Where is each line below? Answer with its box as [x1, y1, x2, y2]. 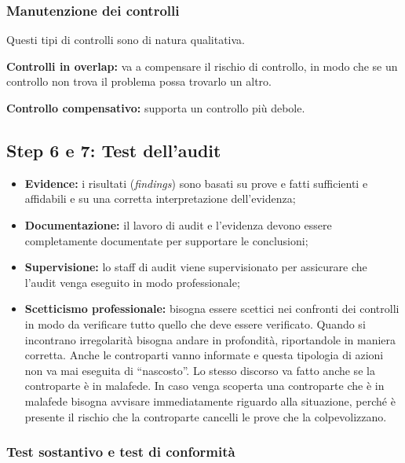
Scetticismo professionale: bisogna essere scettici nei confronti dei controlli [24, 300, 400, 317]
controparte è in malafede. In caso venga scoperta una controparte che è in [24, 377, 385, 394]
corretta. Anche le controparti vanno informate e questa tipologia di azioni [24, 347, 384, 363]
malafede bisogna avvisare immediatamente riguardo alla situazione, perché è [24, 392, 396, 409]
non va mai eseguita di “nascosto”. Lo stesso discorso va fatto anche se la [24, 362, 375, 378]
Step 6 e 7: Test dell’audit [6, 138, 221, 162]
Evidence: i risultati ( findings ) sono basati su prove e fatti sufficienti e [24, 175, 368, 191]
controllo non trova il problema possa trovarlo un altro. [6, 73, 272, 90]
